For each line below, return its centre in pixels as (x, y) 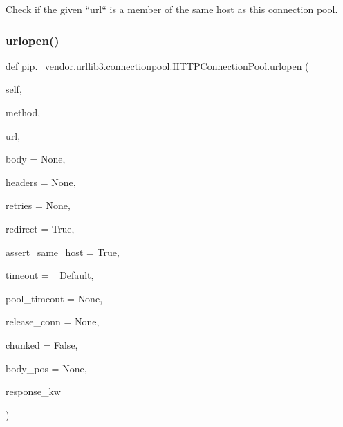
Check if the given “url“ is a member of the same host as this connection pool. (172, 9)
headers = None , (41, 182)
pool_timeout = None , (54, 298)
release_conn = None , (53, 321)
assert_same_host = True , (63, 252)
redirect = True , (40, 228)
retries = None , (38, 205)
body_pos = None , (46, 368)
